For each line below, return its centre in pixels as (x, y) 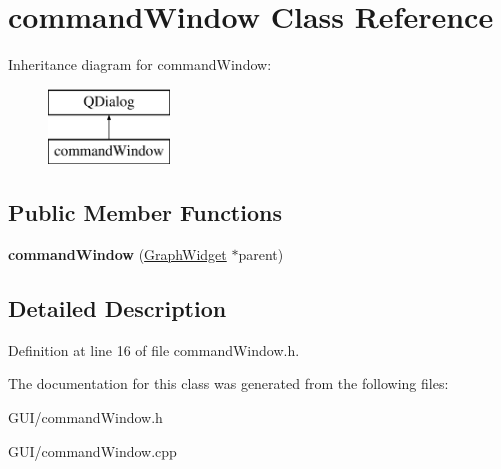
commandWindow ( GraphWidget (117, 254)
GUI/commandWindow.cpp (92, 450)
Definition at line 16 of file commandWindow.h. (154, 349)
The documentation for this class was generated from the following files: (228, 383)
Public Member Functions (145, 212)
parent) (261, 254)
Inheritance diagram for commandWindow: (140, 64)
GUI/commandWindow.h (85, 417)
